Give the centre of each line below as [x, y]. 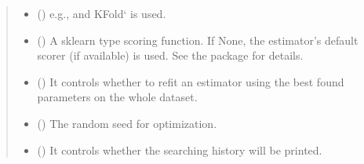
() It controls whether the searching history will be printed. [180, 149]
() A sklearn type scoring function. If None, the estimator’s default [198, 40]
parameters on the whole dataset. [117, 97]
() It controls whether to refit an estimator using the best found [191, 81]
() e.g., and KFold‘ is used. [102, 13]
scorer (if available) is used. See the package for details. [170, 55]
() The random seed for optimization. [127, 123]
